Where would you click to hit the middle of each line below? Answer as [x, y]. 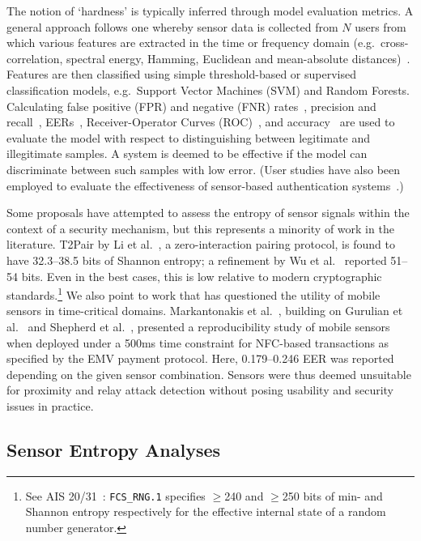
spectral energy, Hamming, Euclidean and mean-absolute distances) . [238, 58]
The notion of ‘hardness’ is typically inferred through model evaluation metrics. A [210, 11]
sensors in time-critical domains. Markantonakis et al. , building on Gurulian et [205, 311]
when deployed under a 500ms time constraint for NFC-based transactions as [198, 342]
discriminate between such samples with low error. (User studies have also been [204, 169]
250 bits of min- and [332, 495]
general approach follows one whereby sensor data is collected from [172, 26]
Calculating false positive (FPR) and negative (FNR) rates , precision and [191, 106]
